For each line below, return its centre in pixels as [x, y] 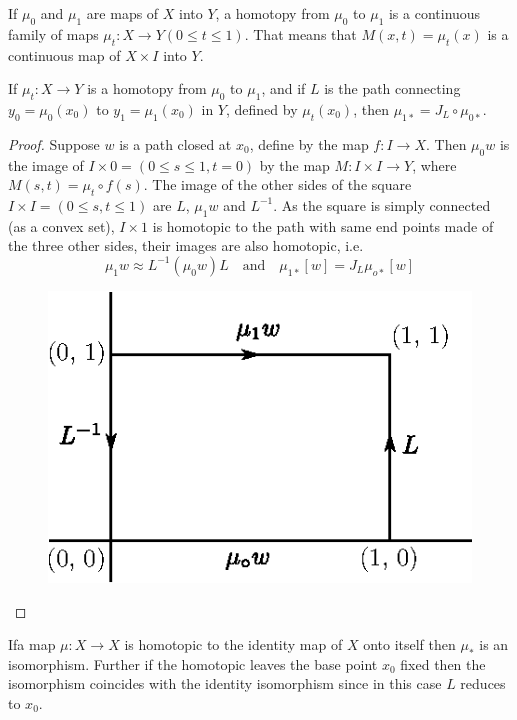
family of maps [53, 33]
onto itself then [409, 644]
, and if [283, 88]
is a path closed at [175, 143]
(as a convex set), [61, 225]
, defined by [261, 108]
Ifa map [32, 644]
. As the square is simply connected [382, 204]
